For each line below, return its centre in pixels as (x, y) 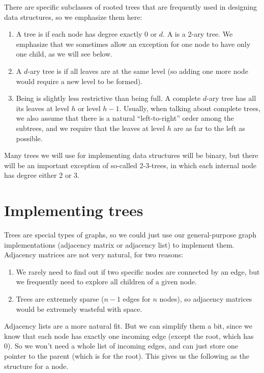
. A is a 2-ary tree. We (198, 34)
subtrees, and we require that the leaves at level (91, 128)
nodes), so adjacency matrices (206, 299)
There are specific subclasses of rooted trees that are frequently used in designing (131, 7)
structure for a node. (36, 366)
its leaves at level (42, 108)
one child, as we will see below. (64, 54)
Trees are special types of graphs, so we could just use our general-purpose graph (130, 235)
